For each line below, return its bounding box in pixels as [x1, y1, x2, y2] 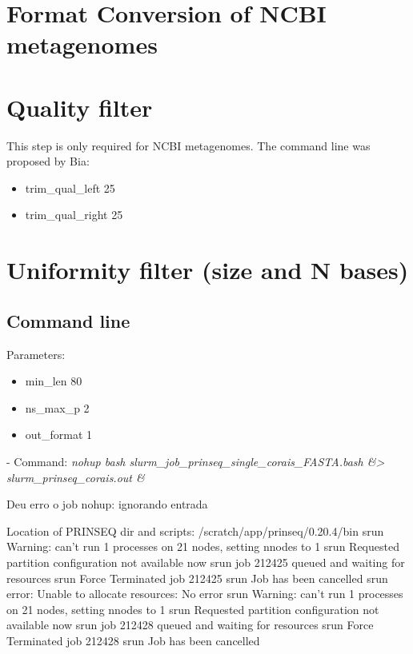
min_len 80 [25, 373, 82, 389]
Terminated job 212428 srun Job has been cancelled [6, 632, 260, 648]
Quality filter [6, 90, 153, 123]
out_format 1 [25, 426, 93, 443]
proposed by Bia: [6, 153, 90, 169]
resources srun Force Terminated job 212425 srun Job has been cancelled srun [6, 569, 388, 586]
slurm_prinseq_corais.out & [6, 469, 145, 485]
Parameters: [6, 345, 66, 362]
